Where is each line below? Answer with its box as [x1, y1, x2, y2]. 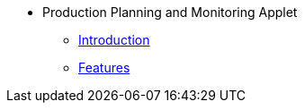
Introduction [78, 32, 150, 47]
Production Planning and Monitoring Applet [42, 4, 298, 20]
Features [78, 60, 130, 75]
